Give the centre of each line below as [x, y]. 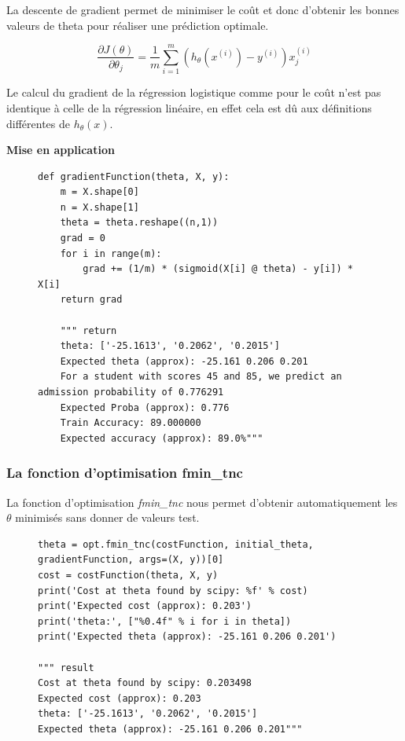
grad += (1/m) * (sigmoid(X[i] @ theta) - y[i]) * [218, 269]
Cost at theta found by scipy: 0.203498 [145, 683]
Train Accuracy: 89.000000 [131, 423]
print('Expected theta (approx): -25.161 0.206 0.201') [187, 637]
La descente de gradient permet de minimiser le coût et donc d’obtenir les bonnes [203, 9]
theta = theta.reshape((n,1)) [139, 223]
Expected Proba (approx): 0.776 [145, 407]
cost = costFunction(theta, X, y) [128, 575]
